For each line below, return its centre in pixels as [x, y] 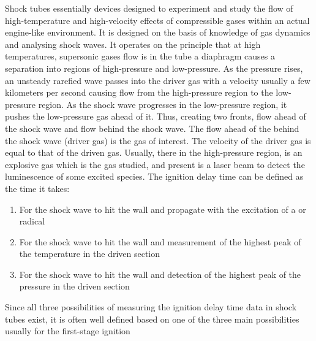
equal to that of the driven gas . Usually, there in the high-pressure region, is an [154, 152]
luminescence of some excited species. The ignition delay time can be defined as [154, 176]
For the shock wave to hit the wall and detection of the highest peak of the [160, 274]
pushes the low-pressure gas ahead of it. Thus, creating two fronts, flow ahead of [156, 116]
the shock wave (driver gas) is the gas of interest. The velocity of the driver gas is [158, 140]
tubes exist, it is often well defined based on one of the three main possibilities [152, 319]
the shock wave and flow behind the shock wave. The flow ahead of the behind [152, 128]
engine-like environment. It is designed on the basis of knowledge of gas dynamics [158, 32]
